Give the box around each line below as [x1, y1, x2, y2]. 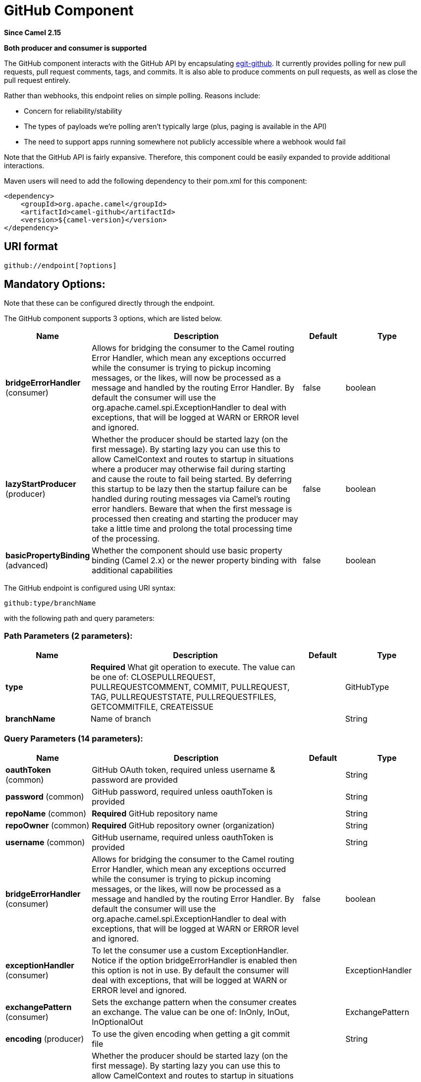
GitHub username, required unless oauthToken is [92, 832, 273, 842]
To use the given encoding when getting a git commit [92, 1028, 290, 1039]
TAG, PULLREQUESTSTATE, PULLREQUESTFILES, [91, 692, 276, 702]
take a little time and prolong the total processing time [92, 524, 292, 534]
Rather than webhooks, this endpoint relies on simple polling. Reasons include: [4, 91, 261, 100]
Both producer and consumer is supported [4, 43, 147, 52]
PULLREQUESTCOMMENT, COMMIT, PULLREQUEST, [91, 682, 290, 692]
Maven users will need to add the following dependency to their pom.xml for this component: [4, 176, 307, 185]
